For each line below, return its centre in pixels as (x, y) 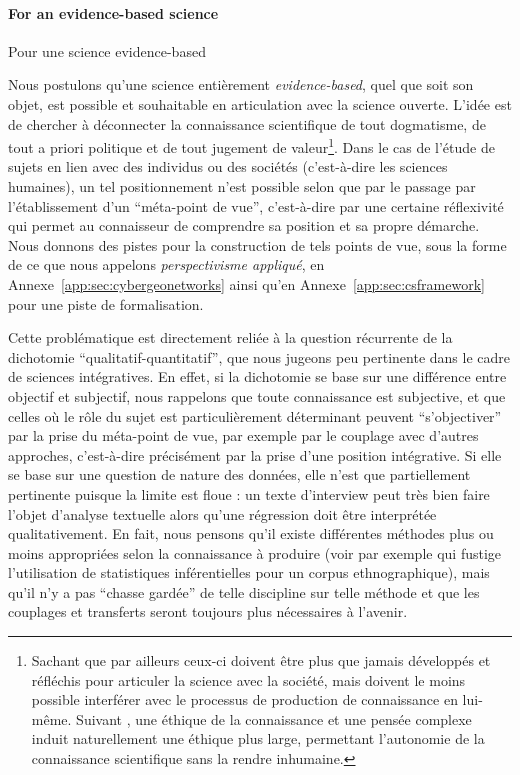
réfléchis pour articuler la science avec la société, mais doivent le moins (248, 679)
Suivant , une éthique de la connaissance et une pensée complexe (274, 718)
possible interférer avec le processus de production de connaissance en (244, 699)
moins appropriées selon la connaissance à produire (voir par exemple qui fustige (255, 552)
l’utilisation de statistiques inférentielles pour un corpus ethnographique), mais (249, 572)
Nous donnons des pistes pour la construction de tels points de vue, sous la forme (257, 244)
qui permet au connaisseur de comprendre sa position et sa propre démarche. (244, 225)
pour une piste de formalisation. (106, 303)
